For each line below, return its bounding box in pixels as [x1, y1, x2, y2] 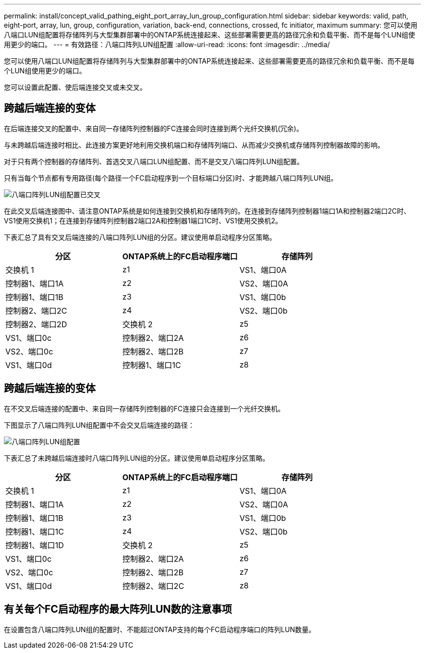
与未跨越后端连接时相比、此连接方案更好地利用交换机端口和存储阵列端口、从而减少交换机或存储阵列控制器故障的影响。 [4, 140, 384, 149]
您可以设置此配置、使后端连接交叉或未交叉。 [4, 83, 147, 91]
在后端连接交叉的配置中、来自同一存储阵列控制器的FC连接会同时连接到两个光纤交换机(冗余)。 [4, 124, 303, 133]
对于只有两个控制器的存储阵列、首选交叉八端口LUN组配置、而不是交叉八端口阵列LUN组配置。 [4, 157, 304, 166]
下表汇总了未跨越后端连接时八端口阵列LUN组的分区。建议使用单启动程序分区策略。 [4, 453, 269, 462]
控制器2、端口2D [5, 319, 67, 329]
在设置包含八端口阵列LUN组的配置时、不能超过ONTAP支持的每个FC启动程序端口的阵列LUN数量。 [4, 625, 315, 634]
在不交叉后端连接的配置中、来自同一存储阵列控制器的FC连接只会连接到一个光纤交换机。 [4, 404, 285, 413]
